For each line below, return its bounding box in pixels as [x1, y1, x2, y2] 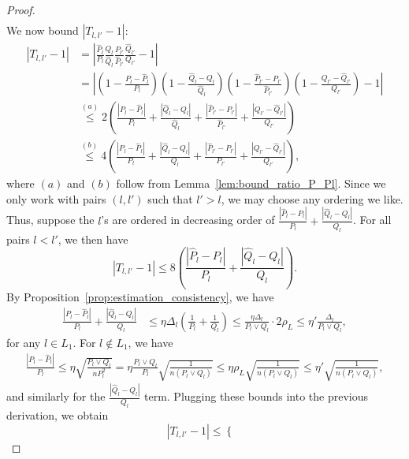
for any [6, 334, 41, 350]
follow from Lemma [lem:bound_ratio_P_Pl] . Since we [116, 175, 386, 192]
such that [147, 190, 193, 207]
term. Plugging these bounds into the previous [144, 388, 369, 405]
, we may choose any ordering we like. [221, 190, 403, 207]
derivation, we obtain [6, 407, 109, 424]
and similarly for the [6, 388, 106, 405]
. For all [352, 211, 392, 228]
